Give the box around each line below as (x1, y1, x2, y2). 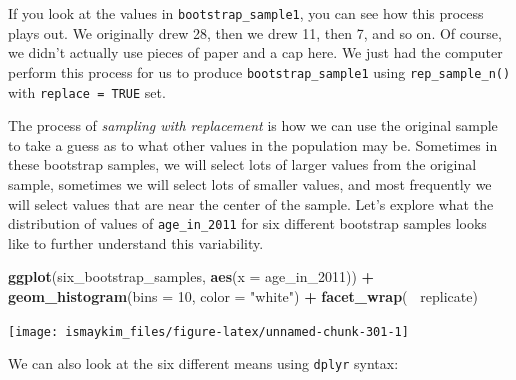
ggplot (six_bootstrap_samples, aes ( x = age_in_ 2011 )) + (8, 266, 375, 287)
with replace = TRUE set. (8, 81, 166, 102)
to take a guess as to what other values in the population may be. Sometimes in (8, 134, 498, 155)
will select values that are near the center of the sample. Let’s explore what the (8, 193, 494, 214)
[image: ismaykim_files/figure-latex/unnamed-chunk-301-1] (8, 324, 409, 339)
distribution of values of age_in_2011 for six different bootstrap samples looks (8, 213, 487, 234)
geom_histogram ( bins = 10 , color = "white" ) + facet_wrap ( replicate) (8, 285, 478, 306)
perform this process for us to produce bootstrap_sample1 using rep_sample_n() (8, 61, 511, 82)
